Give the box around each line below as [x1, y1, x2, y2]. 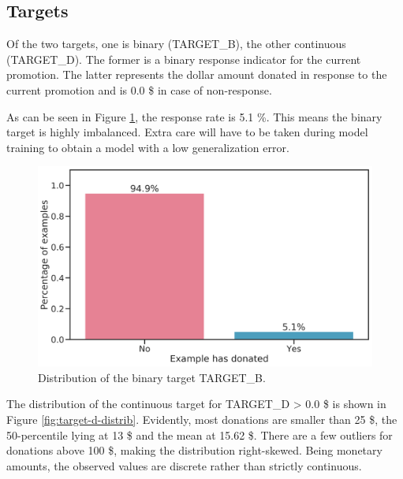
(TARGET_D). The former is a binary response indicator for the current [6, 50, 361, 67]
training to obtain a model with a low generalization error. [6, 139, 289, 155]
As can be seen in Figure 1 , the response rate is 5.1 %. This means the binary [6, 108, 382, 124]
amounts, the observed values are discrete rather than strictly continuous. [6, 457, 362, 473]
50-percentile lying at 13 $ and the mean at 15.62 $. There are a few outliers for [6, 426, 393, 443]
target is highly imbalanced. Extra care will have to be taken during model [6, 124, 368, 140]
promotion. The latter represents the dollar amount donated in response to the [6, 66, 387, 83]
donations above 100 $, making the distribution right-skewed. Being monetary [6, 442, 382, 459]
